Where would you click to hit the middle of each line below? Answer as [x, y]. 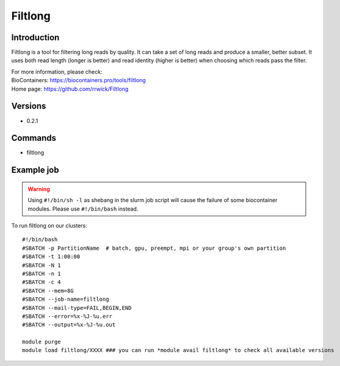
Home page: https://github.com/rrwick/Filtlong [70, 89]
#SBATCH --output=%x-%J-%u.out [69, 325]
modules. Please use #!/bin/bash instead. [83, 209]
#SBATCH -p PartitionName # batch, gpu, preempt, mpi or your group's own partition [154, 248]
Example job [35, 170]
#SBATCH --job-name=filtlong [66, 299]
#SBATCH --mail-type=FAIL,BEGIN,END [77, 308]
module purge [42, 342]
